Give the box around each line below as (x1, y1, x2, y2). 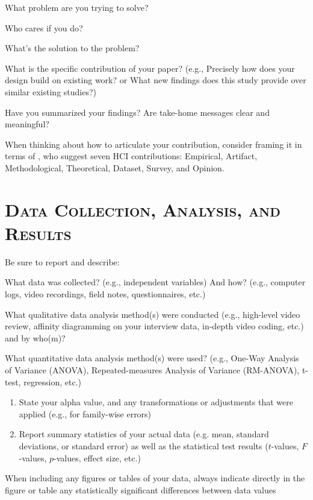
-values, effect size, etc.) (54, 451, 141, 464)
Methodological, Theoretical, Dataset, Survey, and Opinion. (5, 161, 225, 174)
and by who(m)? (5, 331, 66, 344)
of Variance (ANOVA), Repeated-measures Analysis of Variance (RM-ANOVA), (5, 364, 300, 376)
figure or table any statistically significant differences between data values (5, 483, 276, 496)
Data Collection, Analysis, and (5, 197, 280, 221)
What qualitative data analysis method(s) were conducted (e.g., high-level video (5, 308, 300, 320)
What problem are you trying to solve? (5, 1, 149, 13)
